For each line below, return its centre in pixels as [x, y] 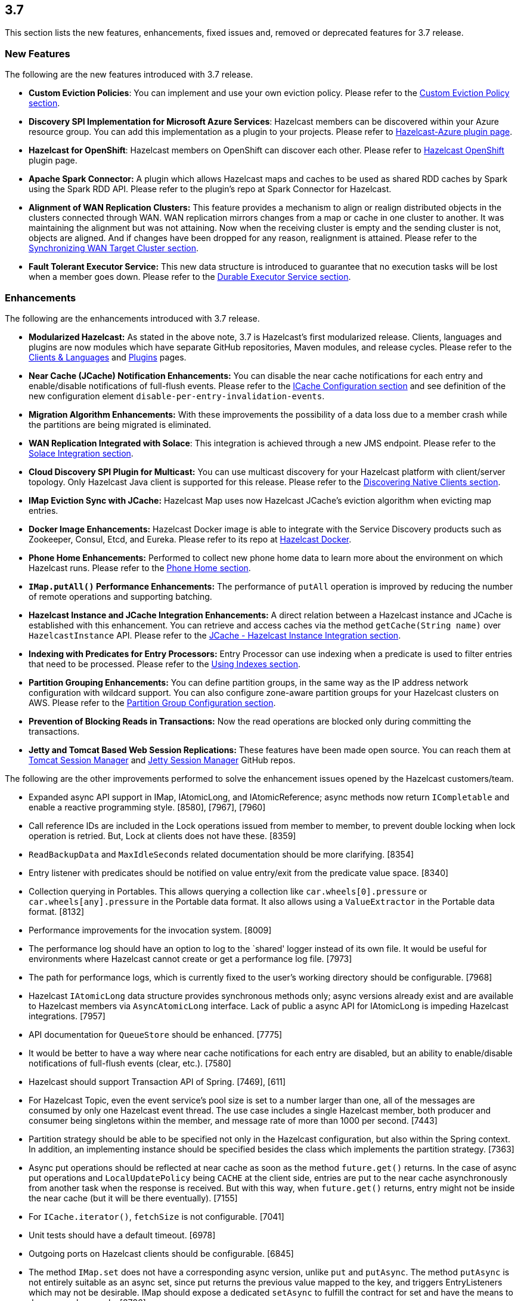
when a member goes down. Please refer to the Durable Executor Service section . [190, 277]
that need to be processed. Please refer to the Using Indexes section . [165, 664]
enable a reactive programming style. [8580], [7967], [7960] [147, 807]
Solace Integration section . [81, 453]
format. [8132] [57, 911]
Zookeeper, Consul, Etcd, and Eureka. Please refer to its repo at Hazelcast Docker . [190, 539]
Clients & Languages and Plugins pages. [108, 357]
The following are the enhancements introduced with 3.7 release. [132, 318]
